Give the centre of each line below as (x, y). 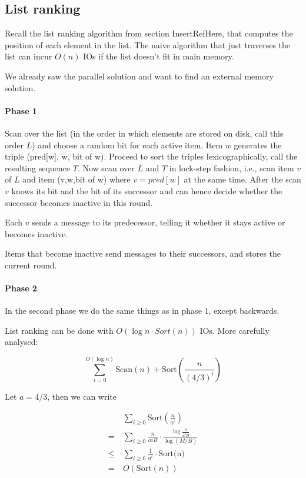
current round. (31, 265)
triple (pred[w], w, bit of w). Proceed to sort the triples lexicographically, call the (151, 156)
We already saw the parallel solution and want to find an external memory (139, 76)
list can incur (29, 56)
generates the (258, 145)
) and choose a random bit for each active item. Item (127, 145)
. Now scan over (106, 167)
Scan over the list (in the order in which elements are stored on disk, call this (144, 133)
